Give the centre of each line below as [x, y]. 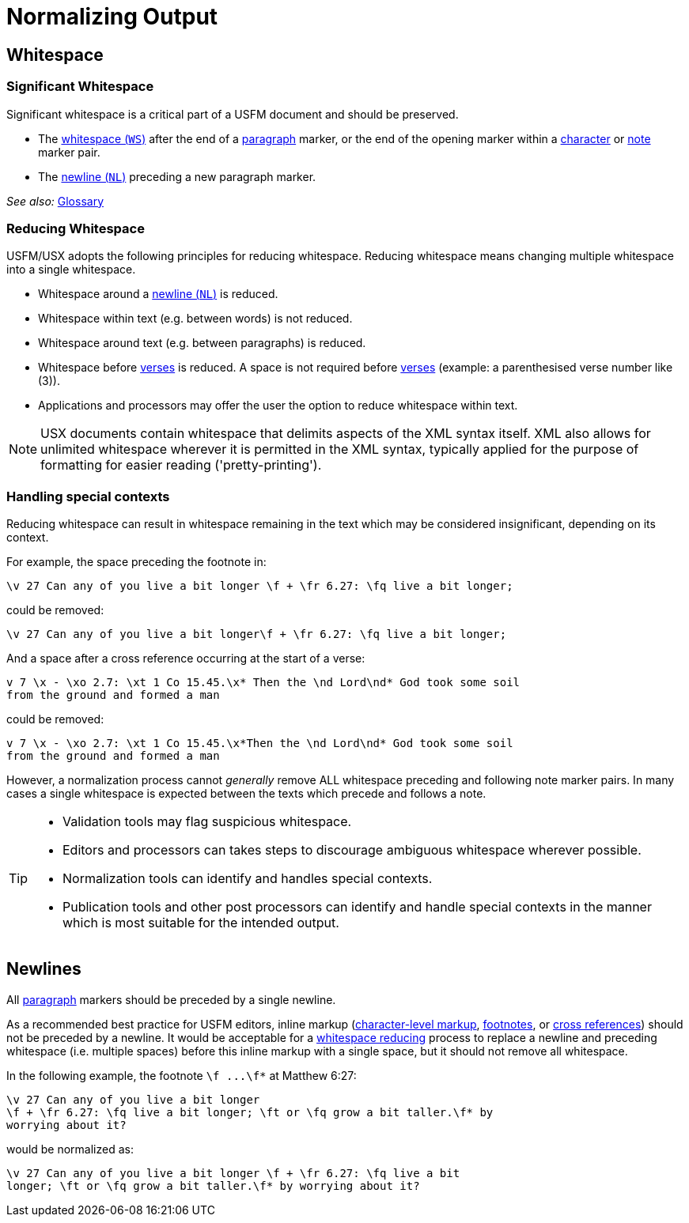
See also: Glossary [55, 201]
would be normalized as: [70, 1149]
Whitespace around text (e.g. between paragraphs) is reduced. [202, 343]
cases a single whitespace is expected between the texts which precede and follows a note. [246, 794]
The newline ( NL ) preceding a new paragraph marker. [177, 176]
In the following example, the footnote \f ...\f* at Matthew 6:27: [182, 1075]
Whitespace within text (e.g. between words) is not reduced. [195, 319]
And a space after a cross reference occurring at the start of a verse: [186, 659]
